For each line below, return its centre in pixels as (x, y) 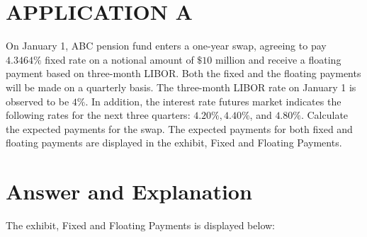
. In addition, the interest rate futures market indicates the (213, 101)
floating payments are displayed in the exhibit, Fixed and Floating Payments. (174, 143)
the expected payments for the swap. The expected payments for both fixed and (179, 128)
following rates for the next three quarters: (98, 115)
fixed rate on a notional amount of (119, 59)
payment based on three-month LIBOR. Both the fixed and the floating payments (183, 73)
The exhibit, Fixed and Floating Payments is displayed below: (141, 225)
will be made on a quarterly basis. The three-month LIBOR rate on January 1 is (181, 87)
